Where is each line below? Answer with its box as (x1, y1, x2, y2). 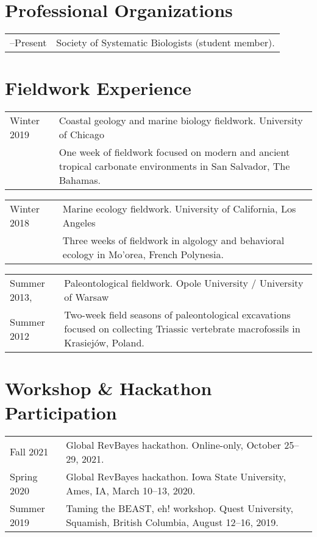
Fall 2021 (10, 444, 49, 459)
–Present (10, 35, 47, 50)
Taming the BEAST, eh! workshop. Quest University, (66, 500, 293, 515)
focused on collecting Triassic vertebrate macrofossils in (64, 321, 301, 336)
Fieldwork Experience (5, 75, 191, 100)
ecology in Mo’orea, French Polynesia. (62, 247, 224, 262)
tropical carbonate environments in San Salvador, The (59, 159, 290, 174)
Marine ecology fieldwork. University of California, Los (62, 202, 296, 216)
